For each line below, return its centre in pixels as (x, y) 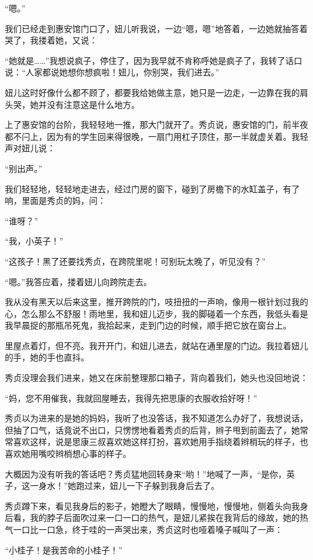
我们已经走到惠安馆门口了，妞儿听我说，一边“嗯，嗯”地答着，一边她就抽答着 (156, 28)
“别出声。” (24, 168)
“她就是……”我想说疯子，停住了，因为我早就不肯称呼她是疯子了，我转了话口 (153, 60)
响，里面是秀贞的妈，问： (55, 200)
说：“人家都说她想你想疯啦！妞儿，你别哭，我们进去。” (112, 72)
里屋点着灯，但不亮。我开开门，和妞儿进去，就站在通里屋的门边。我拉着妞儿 (156, 345)
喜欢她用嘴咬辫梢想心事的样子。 (68, 454)
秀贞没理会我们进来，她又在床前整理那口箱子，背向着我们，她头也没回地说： (156, 378)
